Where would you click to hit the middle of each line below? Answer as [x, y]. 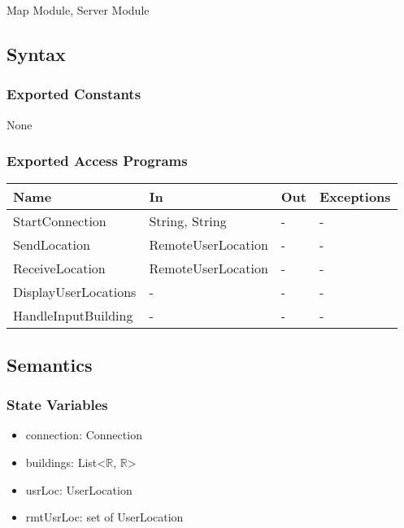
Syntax [36, 53]
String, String [188, 221]
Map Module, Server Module [78, 10]
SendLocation [52, 245]
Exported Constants [74, 94]
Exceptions [355, 197]
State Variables [57, 405]
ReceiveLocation [59, 268]
